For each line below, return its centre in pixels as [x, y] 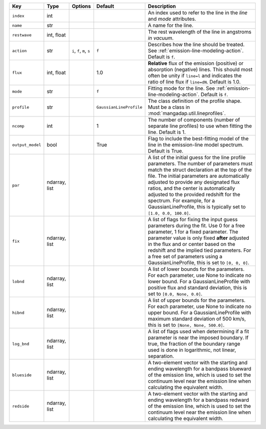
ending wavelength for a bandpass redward [199, 400]
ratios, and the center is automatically [192, 188]
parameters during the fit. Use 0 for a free [197, 226]
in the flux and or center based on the [192, 244]
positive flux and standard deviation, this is [198, 288]
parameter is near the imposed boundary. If [198, 337]
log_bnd [21, 344]
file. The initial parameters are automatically [199, 176]
